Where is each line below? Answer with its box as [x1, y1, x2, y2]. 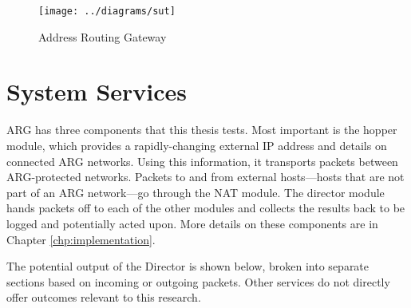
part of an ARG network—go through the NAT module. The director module [6, 184, 385, 200]
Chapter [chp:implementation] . [6, 231, 156, 247]
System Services [6, 75, 188, 108]
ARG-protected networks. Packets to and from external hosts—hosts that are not [6, 168, 405, 185]
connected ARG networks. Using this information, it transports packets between [6, 152, 398, 169]
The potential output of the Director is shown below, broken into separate [6, 258, 370, 274]
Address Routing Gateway [38, 28, 167, 45]
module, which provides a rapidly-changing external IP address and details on [6, 136, 387, 153]
